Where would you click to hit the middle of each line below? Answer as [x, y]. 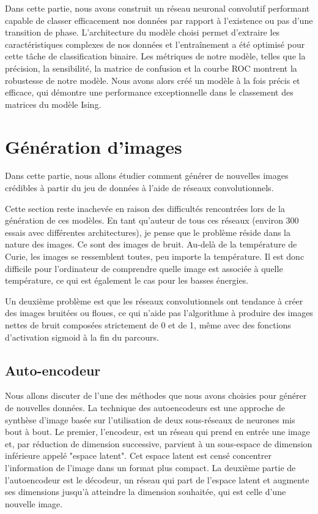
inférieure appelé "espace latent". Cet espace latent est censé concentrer [138, 455]
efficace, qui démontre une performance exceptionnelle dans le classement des [149, 92]
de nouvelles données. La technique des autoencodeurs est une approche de [145, 407]
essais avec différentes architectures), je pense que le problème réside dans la [148, 232]
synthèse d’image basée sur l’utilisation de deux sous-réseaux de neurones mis [150, 419]
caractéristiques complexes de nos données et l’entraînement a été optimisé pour [155, 44]
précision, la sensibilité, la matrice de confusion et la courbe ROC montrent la [151, 68]
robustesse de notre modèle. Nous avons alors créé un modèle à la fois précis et [153, 80]
